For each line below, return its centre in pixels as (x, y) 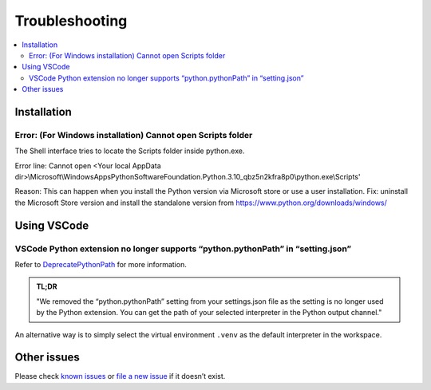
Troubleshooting (71, 21)
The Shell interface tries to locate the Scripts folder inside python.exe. (130, 151)
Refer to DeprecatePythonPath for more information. (101, 264)
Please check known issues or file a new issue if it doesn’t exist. (120, 376)
